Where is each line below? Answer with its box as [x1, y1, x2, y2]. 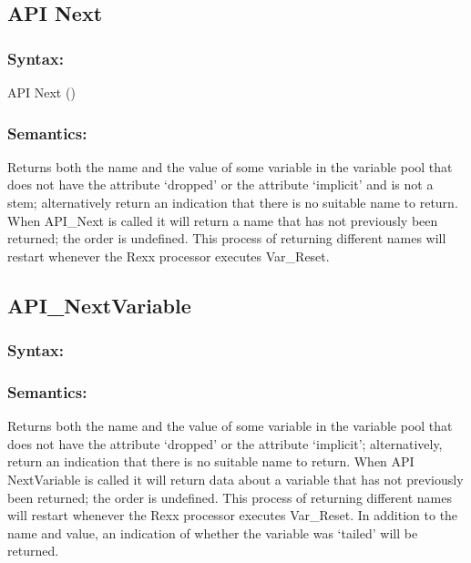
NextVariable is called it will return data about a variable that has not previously [7, 470, 464, 488]
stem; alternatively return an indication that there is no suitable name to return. [7, 193, 458, 211]
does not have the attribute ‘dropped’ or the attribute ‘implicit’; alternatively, [7, 434, 443, 453]
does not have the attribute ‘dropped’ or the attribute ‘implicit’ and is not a [7, 175, 434, 194]
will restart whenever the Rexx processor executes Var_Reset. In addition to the [7, 506, 458, 525]
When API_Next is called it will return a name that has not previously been [7, 210, 438, 230]
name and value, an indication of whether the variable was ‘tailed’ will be [7, 523, 418, 542]
